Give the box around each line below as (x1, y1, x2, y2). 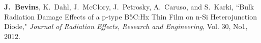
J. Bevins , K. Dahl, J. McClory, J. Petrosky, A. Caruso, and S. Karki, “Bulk (4, 1, 254, 11)
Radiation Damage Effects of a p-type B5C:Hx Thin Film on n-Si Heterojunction (4, 11, 257, 21)
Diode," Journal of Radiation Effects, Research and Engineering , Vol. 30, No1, (4, 21, 248, 31)
